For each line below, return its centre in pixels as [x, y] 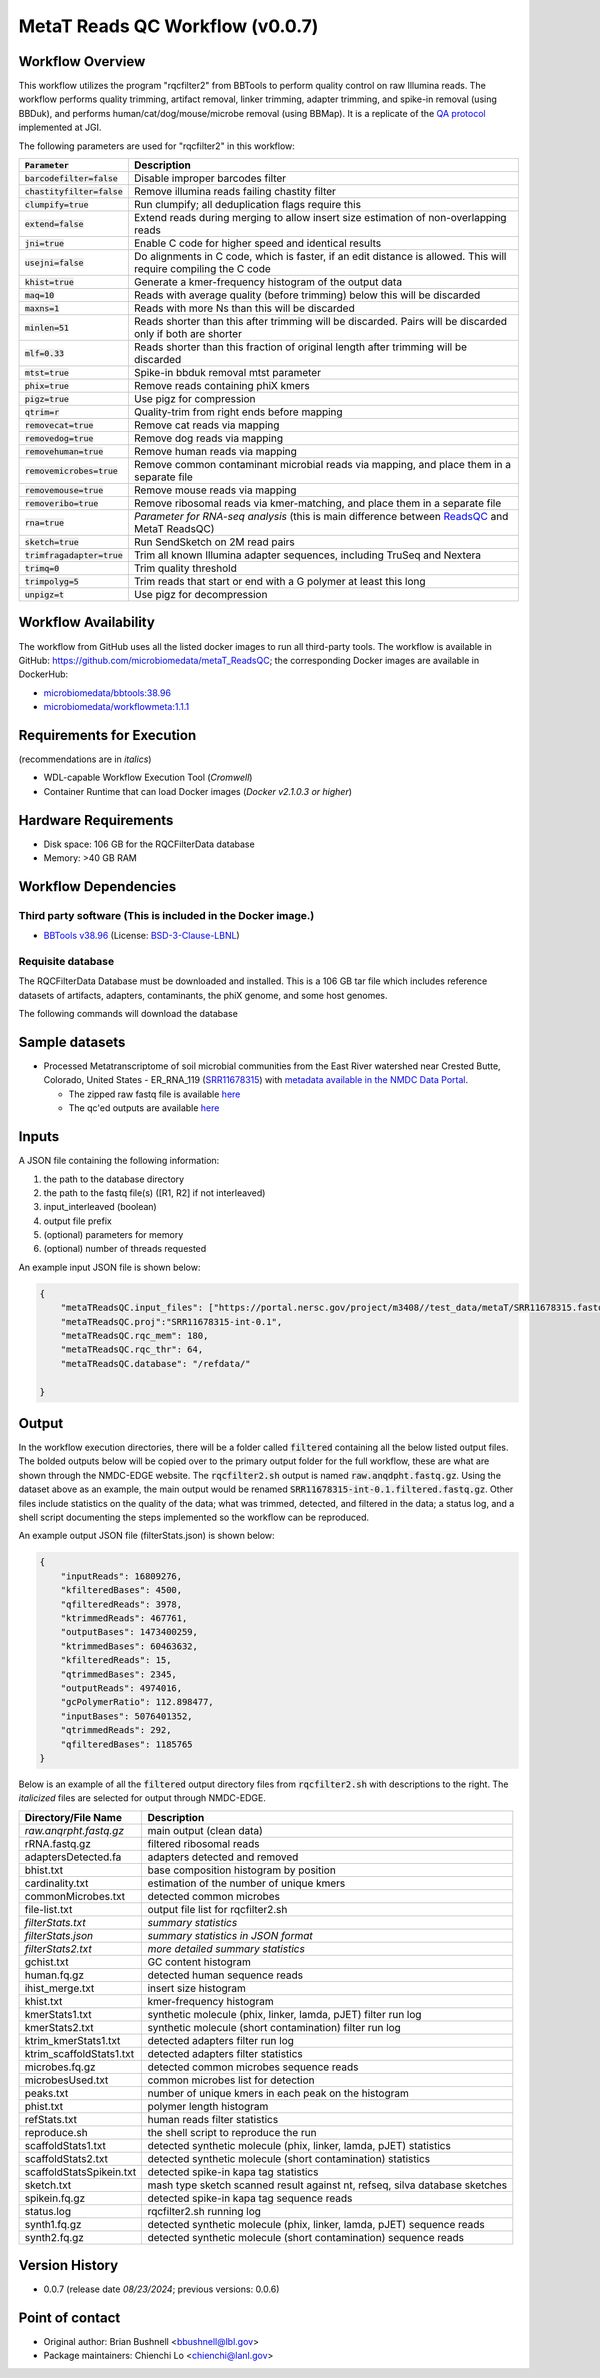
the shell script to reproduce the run [232, 2132]
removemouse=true [64, 490]
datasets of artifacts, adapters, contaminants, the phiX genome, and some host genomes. [203, 995]
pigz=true [47, 398]
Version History [68, 2265]
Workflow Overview [82, 61]
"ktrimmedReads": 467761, [124, 1618]
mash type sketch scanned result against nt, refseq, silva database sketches [327, 2185]
